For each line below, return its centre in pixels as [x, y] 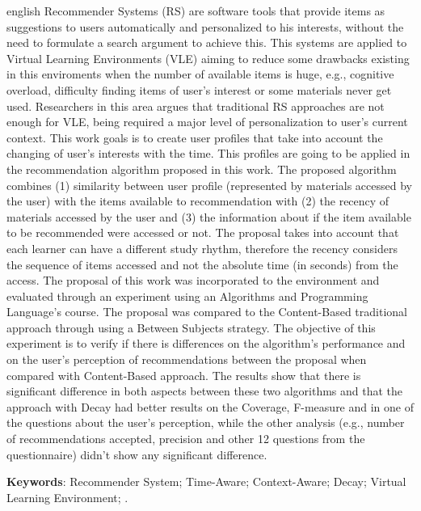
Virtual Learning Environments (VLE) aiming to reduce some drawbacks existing [208, 58]
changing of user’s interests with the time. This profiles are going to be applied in [208, 153]
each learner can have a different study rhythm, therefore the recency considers [202, 248]
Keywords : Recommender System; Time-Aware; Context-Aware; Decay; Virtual [206, 481]
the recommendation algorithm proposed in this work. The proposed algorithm [202, 169]
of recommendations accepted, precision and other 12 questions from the [186, 439]
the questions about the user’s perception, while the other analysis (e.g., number [206, 422]
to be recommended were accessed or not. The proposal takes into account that [203, 232]
